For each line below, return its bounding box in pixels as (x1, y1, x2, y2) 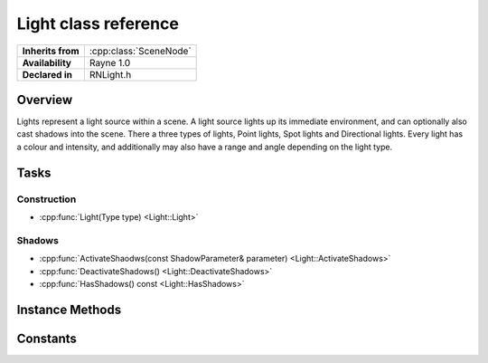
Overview (16, 91, 73, 108)
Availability (22, 56, 72, 69)
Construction (16, 193, 77, 205)
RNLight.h (89, 68, 132, 81)
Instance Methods (16, 301, 122, 317)
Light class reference (16, 14, 180, 33)
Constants (16, 330, 77, 346)
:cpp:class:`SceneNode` (89, 44, 192, 57)
